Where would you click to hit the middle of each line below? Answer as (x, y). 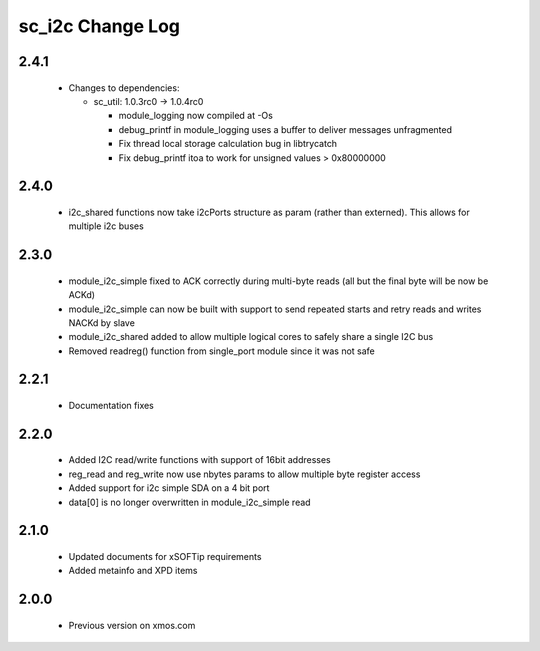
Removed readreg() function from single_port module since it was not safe (221, 351)
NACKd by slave (101, 322)
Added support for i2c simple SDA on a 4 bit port (169, 488)
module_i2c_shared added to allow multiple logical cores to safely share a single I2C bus (251, 337)
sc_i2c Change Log (99, 26)
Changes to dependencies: (124, 87)
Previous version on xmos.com (132, 625)
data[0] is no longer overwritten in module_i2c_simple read (189, 502)
